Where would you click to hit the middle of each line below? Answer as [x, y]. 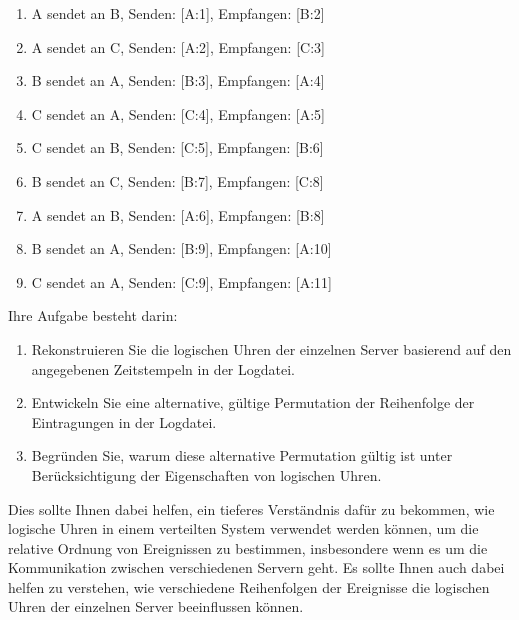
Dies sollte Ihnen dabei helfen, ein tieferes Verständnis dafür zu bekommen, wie [251, 508]
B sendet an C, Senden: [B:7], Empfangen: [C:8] [177, 180]
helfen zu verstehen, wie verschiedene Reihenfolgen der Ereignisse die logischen [249, 586]
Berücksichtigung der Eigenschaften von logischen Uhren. [206, 474]
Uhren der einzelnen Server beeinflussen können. [156, 606]
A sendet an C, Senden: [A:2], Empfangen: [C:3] [178, 46]
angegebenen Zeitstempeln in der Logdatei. [163, 368]
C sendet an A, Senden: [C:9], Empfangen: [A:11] [181, 281]
